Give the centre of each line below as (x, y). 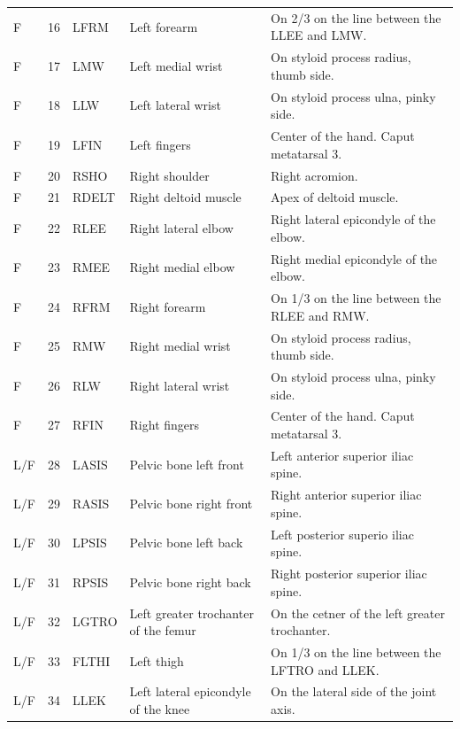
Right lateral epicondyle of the (353, 219)
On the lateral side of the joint (354, 691)
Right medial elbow (182, 267)
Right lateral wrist (180, 385)
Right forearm (168, 306)
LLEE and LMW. (319, 35)
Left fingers (160, 144)
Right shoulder (169, 175)
